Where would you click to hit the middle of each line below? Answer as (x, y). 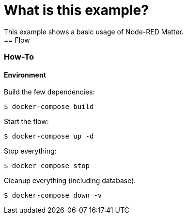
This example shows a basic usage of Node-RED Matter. (94, 31)
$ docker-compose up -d (49, 136)
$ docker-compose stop (47, 166)
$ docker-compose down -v (53, 195)
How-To (19, 57)
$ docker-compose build (49, 107)
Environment (25, 75)
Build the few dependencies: (49, 92)
